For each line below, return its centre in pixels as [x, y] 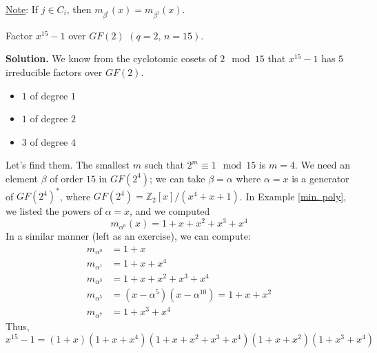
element [22, 178]
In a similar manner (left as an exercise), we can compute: [128, 236]
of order [67, 178]
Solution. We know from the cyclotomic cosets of [111, 58]
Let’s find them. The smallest [68, 165]
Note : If [22, 9]
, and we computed [170, 211]
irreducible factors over [54, 71]
